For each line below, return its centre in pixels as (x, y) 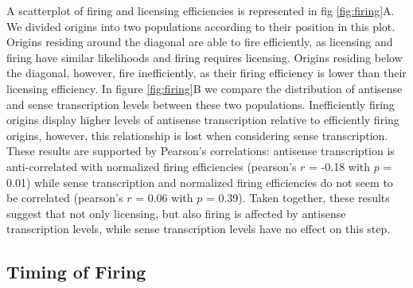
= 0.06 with (164, 198)
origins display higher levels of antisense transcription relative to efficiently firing (203, 120)
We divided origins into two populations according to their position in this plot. (201, 26)
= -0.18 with (340, 166)
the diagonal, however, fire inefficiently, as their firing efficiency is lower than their (206, 73)
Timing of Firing (76, 272)
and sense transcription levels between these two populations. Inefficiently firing (201, 104)
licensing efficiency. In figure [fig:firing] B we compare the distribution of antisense (205, 88)
